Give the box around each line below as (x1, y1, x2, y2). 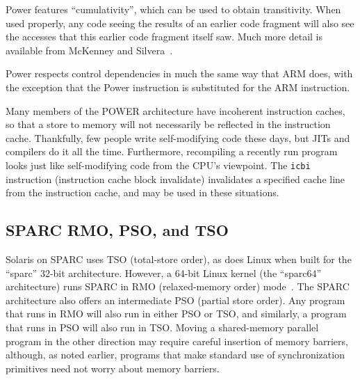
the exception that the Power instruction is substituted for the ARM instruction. (6, 79, 350, 94)
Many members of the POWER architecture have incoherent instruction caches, (6, 103, 345, 118)
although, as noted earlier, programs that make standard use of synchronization (6, 347, 345, 362)
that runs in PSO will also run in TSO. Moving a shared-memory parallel (6, 319, 319, 334)
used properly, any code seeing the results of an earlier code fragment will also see (6, 15, 354, 30)
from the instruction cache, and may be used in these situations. (6, 185, 279, 200)
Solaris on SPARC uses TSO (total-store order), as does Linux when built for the (6, 251, 352, 266)
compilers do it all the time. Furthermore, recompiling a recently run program (6, 144, 338, 159)
